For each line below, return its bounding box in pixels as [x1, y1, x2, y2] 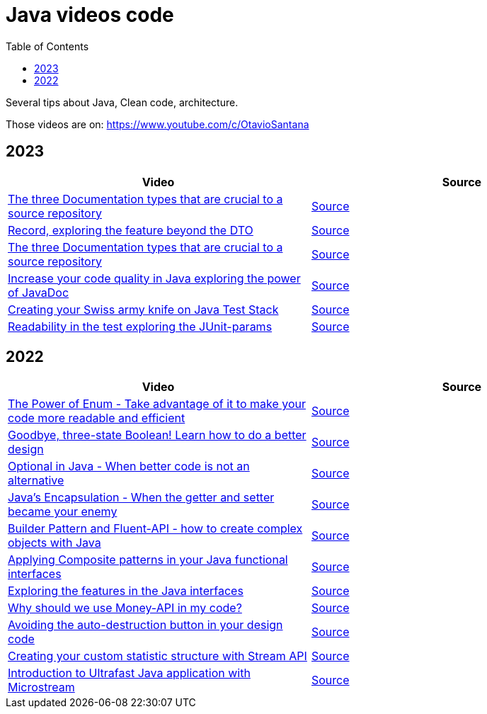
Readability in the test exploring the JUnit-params [8, 319, 273, 334]
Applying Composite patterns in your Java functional [8, 552, 288, 567]
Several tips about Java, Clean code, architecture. [6, 96, 239, 108]
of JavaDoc [8, 285, 69, 300]
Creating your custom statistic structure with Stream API [8, 649, 307, 664]
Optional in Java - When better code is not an [8, 459, 250, 474]
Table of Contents [6, 40, 89, 52]
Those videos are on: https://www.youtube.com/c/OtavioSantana [6, 118, 309, 130]
